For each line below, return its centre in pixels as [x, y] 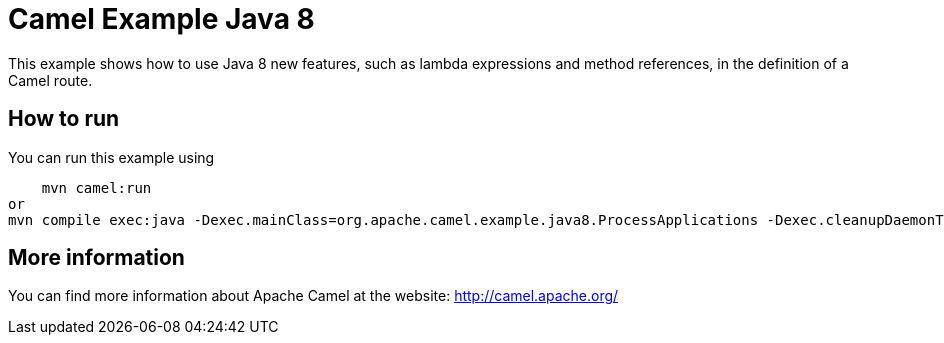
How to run [64, 119]
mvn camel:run [96, 187]
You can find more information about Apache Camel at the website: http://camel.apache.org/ [313, 296]
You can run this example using [111, 157]
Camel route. [50, 80]
